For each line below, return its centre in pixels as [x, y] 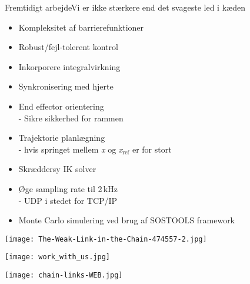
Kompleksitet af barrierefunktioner [81, 27]
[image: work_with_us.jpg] [57, 257]
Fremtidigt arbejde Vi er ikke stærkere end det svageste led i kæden [125, 7]
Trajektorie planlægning [62, 138]
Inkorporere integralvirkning [69, 66]
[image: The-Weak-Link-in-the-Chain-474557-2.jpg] [106, 239]
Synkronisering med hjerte [66, 86]
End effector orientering [61, 106]
